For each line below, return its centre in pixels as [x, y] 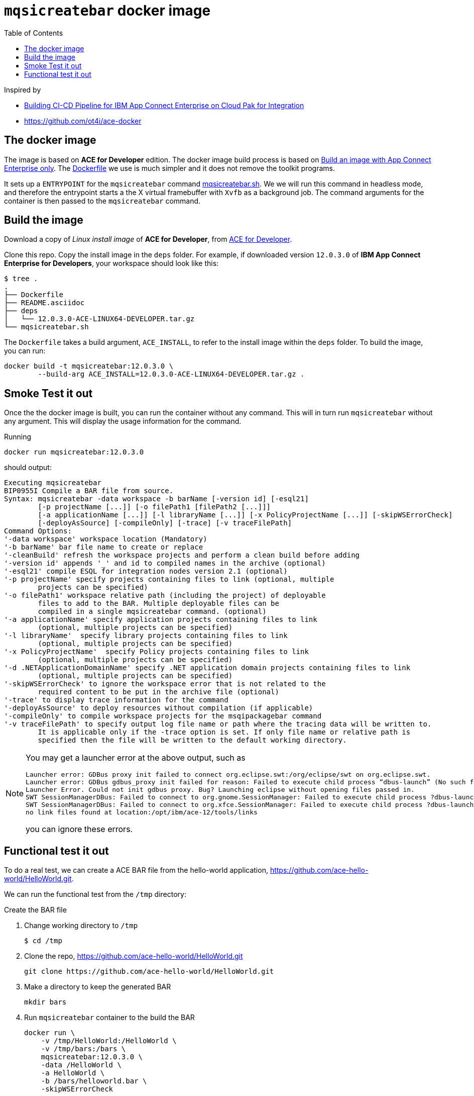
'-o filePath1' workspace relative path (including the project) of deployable [165, 596]
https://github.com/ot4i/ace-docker [83, 121]
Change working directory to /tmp [81, 926]
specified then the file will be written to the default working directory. [192, 740]
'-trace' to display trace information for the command [116, 700]
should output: [28, 468]
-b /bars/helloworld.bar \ [94, 1081]
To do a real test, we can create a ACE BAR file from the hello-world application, [136, 870]
